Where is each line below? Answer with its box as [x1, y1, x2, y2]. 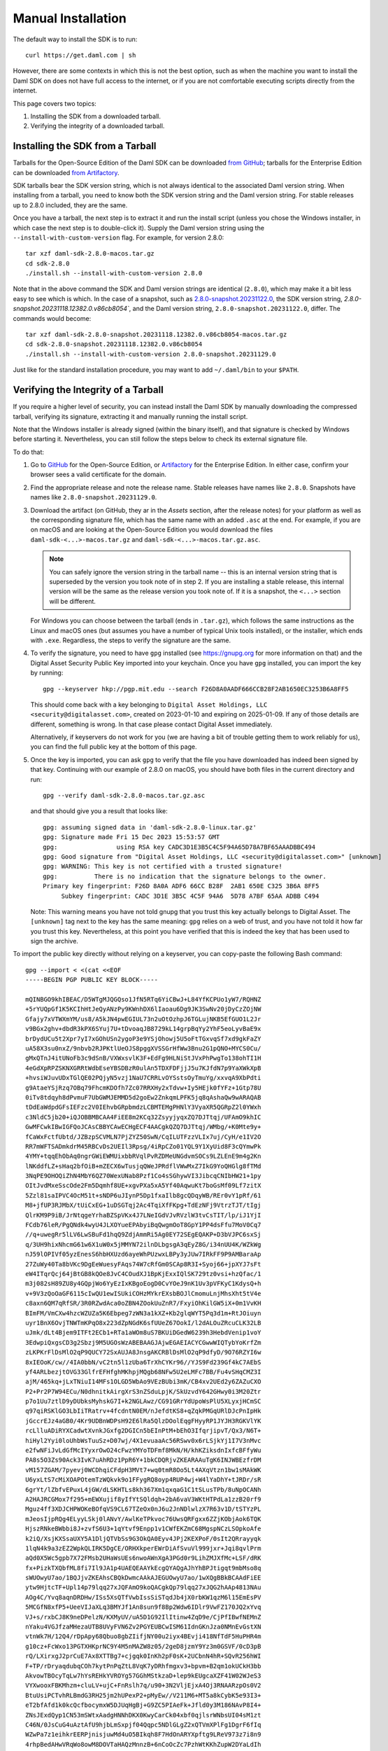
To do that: [13, 448, 45, 456]
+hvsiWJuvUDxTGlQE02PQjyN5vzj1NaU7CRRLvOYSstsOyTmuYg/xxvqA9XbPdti [25, 1074, 261, 1082]
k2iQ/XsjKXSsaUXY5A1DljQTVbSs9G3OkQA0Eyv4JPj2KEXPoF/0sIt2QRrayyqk [25, 1535, 261, 1542]
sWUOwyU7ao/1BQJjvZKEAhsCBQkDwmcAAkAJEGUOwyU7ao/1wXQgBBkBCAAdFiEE [25, 1574, 261, 1582]
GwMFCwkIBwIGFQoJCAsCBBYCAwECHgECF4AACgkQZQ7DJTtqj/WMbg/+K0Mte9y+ [25, 1123, 261, 1131]
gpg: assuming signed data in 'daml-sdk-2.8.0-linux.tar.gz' [43, 823, 257, 831]
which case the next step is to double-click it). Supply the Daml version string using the [13, 223, 265, 232]
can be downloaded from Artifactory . [13, 168, 120, 177]
